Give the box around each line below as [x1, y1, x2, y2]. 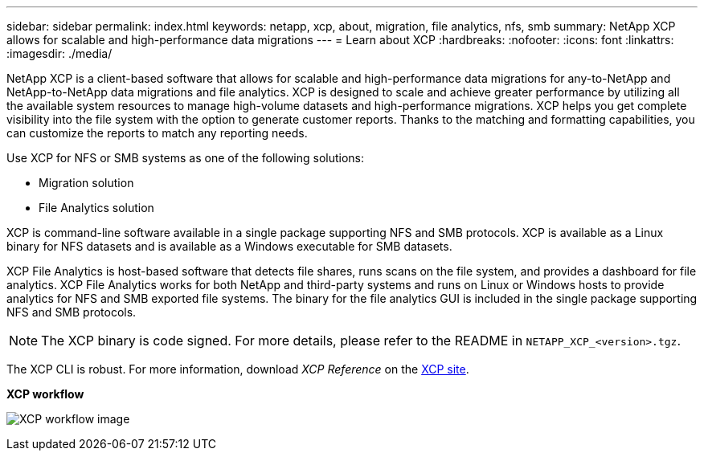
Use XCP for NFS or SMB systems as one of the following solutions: [6, 151, 365, 165]
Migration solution [39, 176, 134, 190]
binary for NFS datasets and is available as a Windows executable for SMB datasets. [6, 239, 452, 253]
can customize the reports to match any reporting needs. [6, 126, 308, 140]
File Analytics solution [39, 201, 154, 214]
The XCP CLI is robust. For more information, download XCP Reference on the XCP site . [6, 362, 469, 376]
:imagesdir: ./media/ [6, 47, 113, 60]
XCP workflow [6, 387, 84, 401]
